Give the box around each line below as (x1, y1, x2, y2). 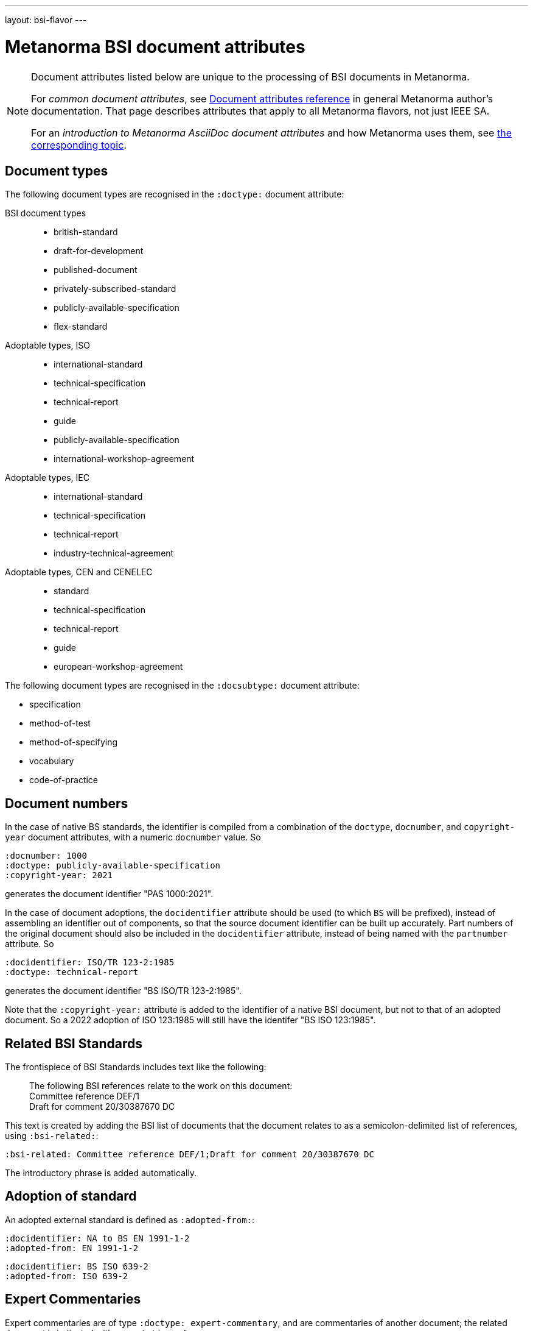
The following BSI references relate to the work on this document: (29, 1081, 293, 1091)
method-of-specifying (29, 737, 118, 748)
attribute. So (5, 939, 54, 949)
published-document (54, 264, 138, 275)
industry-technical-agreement (54, 548, 174, 559)
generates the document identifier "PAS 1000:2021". (5, 889, 214, 900)
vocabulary (29, 756, 74, 767)
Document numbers (5, 795, 128, 811)
